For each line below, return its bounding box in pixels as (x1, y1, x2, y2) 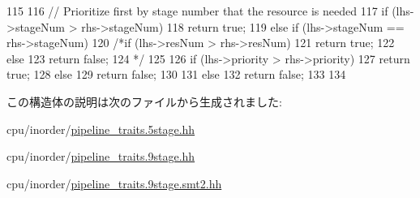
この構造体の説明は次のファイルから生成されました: (6, 93, 282, 110)
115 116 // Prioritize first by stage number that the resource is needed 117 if (6, 2, 388, 19)
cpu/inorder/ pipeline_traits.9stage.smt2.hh (6, 174, 222, 192)
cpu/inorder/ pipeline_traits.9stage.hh (6, 148, 195, 165)
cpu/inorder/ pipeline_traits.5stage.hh (6, 120, 195, 137)
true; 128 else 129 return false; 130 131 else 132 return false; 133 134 (6, 66, 346, 83)
